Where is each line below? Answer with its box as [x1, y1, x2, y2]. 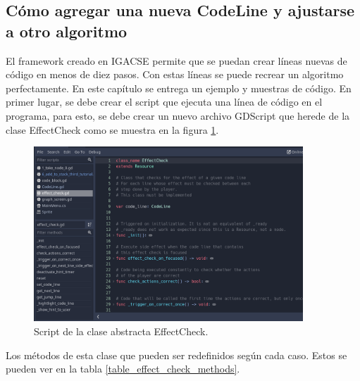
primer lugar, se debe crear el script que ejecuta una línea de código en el [6, 94, 323, 109]
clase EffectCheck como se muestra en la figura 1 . [6, 122, 219, 137]
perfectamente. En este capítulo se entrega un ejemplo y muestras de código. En [6, 80, 352, 95]
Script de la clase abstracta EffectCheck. [34, 323, 209, 338]
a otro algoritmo [6, 20, 128, 42]
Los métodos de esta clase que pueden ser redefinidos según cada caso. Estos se [6, 347, 347, 362]
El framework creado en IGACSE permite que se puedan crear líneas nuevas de [6, 53, 347, 68]
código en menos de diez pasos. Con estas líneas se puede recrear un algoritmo [6, 67, 344, 82]
